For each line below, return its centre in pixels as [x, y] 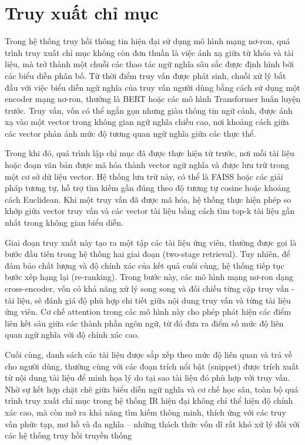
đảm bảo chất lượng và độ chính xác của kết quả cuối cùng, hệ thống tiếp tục [145, 265]
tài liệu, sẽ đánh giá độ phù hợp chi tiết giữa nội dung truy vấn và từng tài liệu [148, 300]
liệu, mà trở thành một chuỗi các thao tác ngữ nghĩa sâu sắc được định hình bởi [149, 64]
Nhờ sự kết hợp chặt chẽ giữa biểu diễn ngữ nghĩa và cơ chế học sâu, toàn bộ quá [152, 389]
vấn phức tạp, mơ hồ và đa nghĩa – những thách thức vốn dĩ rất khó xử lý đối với [152, 423]
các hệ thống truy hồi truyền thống [68, 435]
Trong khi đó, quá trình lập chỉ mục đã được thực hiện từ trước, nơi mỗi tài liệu [150, 153]
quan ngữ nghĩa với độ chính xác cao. [72, 334]
